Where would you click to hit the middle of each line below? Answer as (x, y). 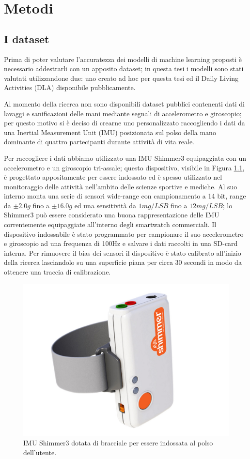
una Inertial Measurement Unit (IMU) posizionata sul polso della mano (110, 132)
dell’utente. (40, 452)
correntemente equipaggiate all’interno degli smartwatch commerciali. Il (110, 224)
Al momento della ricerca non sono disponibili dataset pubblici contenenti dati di (124, 103)
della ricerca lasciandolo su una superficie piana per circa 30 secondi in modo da (123, 262)
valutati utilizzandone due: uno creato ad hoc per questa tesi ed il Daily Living (121, 78)
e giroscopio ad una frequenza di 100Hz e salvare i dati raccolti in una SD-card (121, 243)
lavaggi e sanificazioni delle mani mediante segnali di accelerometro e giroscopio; (123, 113)
